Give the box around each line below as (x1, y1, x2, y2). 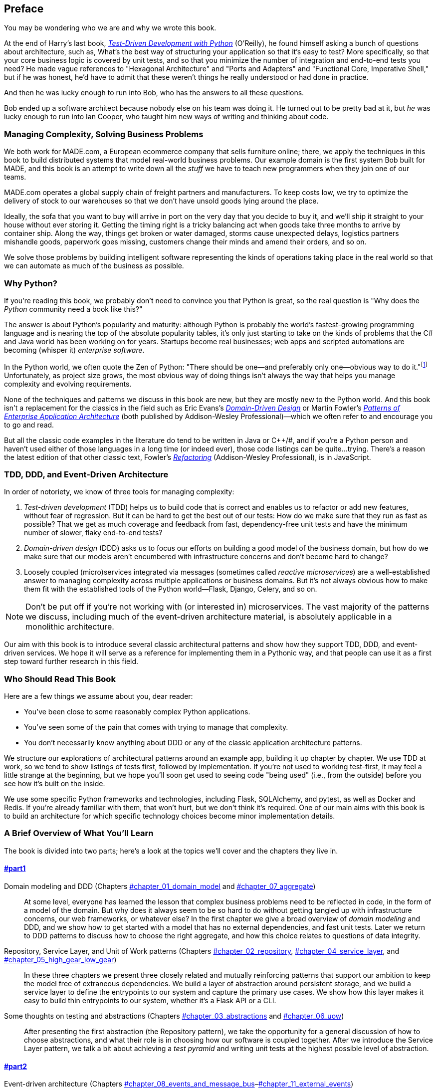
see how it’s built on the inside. (4, 779, 105, 788)
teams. (4, 173, 26, 182)
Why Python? (4, 278, 57, 288)
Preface (4, 2, 44, 15)
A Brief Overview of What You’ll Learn (4, 828, 154, 839)
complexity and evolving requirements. (4, 379, 132, 388)
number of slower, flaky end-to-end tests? (24, 528, 163, 537)
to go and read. (4, 420, 54, 429)
